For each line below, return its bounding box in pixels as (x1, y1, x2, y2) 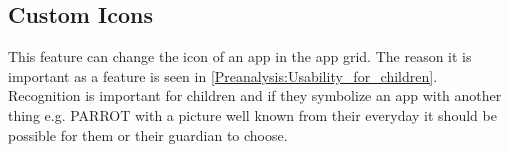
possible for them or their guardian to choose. (8, 124, 288, 145)
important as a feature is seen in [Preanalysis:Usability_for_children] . (8, 65, 438, 86)
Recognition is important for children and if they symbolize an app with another (8, 85, 502, 106)
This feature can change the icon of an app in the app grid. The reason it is (8, 46, 472, 67)
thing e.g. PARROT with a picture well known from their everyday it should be (8, 104, 497, 125)
